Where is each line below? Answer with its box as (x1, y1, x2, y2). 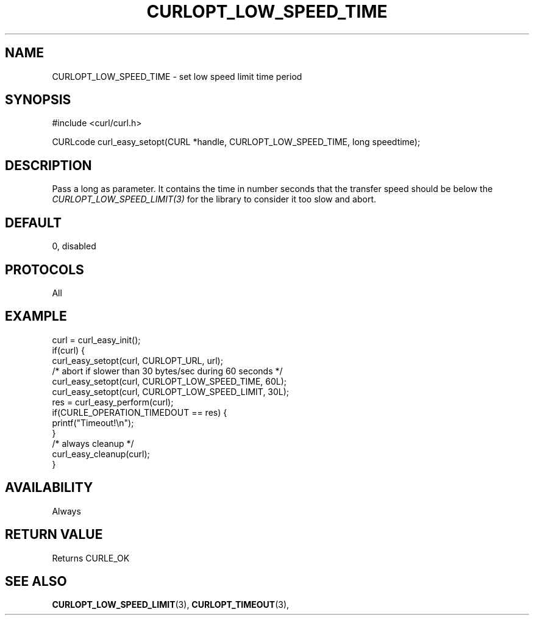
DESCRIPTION (5, 157, 92, 173)
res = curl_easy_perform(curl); (52, 396, 174, 407)
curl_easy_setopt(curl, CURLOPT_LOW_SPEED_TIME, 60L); (52, 376, 287, 387)
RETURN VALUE (5, 527, 103, 543)
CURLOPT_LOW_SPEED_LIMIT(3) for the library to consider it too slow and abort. (52, 194, 377, 205)
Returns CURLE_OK (52, 552, 130, 563)
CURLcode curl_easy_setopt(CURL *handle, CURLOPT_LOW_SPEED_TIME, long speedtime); (52, 137, 421, 148)
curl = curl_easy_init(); (52, 334, 141, 345)
